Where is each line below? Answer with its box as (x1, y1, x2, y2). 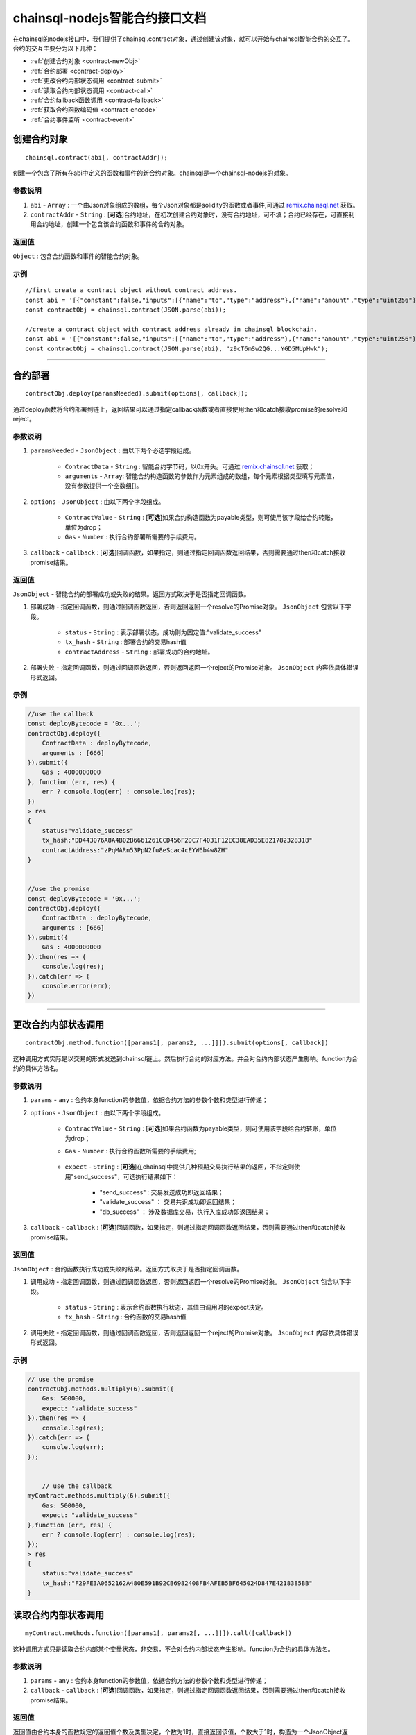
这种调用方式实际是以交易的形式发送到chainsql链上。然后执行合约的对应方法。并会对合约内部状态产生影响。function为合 (12, 1054, 358, 1063)
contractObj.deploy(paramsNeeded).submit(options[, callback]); (25, 389, 249, 398)
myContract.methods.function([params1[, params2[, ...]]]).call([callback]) (25, 1630, 293, 1637)
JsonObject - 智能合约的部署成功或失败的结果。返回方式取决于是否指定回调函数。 (12, 590, 250, 598)
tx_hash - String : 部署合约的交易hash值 (64, 638, 187, 646)
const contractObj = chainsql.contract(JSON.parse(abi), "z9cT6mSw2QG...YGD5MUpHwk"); (25, 344, 329, 353)
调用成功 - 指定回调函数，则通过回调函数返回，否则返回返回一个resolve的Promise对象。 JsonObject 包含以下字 (30, 1278, 352, 1286)
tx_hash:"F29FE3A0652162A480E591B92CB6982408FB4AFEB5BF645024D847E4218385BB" (42, 1579, 313, 1587)
